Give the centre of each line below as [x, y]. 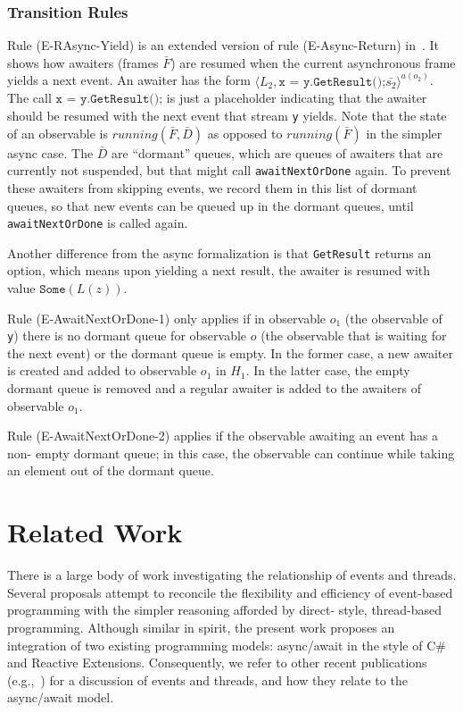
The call [29, 98]
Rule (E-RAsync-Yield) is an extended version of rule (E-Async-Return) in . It [223, 45]
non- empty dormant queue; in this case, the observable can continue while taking [231, 453]
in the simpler [404, 133]
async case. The [50, 152]
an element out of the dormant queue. [111, 470]
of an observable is [58, 133]
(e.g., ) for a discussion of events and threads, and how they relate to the [207, 679]
